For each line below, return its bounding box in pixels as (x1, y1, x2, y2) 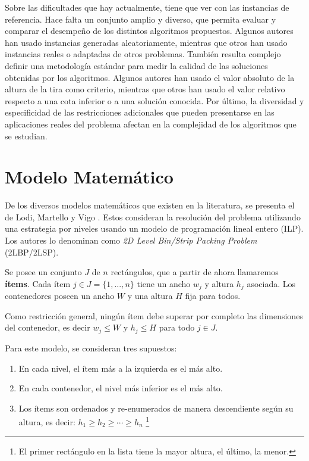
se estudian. (5, 129, 48, 142)
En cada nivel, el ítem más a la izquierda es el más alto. (18, 362, 223, 374)
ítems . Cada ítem (5, 277, 71, 289)
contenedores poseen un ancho (5, 289, 115, 302)
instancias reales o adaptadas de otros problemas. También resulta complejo (5, 48, 281, 60)
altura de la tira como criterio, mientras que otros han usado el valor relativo (5, 83, 285, 95)
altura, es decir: (18, 415, 75, 428)
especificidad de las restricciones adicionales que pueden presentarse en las (5, 106, 275, 119)
